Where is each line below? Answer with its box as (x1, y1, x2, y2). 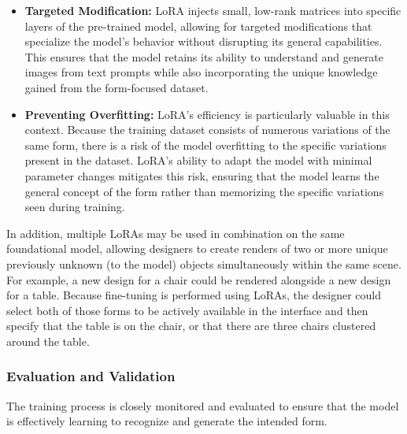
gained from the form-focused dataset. (24, 79, 209, 95)
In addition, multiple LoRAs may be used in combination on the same (6, 224, 345, 241)
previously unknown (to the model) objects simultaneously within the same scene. (6, 255, 401, 272)
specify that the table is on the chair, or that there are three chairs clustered (6, 317, 376, 334)
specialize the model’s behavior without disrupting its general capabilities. (24, 33, 383, 50)
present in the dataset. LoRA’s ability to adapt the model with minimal (24, 152, 372, 169)
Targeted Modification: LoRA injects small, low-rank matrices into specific (24, 2, 401, 18)
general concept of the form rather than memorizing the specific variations (24, 183, 384, 199)
